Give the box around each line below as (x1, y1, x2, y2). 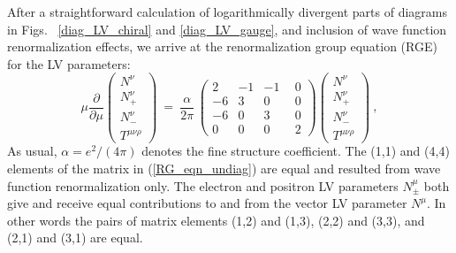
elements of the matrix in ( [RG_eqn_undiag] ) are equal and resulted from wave (7, 159, 441, 178)
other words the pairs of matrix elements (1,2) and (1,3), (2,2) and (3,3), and (7, 211, 425, 229)
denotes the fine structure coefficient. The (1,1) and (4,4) (141, 142, 450, 160)
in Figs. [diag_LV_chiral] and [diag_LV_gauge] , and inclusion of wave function (7, 19, 447, 38)
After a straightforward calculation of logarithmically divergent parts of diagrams (7, 3, 447, 20)
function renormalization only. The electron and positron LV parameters (7, 176, 399, 195)
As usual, (7, 142, 57, 160)
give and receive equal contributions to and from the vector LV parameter (7, 194, 407, 212)
